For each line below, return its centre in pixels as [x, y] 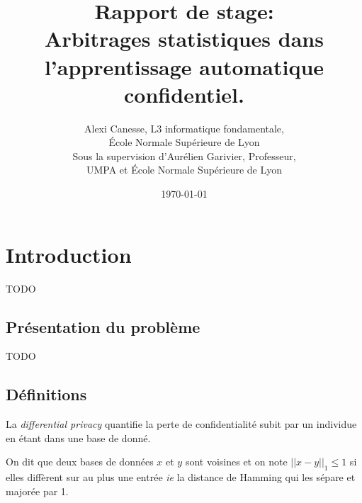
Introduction [69, 254]
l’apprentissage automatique [184, 66]
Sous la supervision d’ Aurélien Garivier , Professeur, [184, 156]
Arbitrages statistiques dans [184, 39]
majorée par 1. [37, 491]
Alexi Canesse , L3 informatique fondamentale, [184, 128]
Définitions [46, 394]
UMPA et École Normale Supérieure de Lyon [184, 170]
